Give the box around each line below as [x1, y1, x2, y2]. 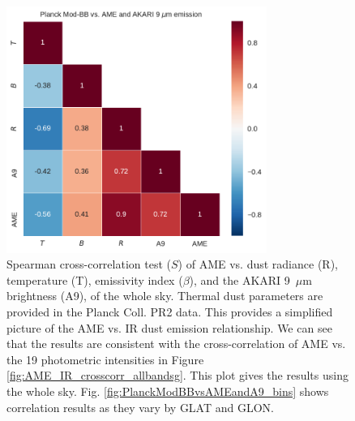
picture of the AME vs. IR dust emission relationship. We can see [6, 319, 332, 336]
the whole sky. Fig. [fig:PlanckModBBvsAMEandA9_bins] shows [6, 383, 329, 400]
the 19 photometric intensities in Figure [6, 350, 204, 367]
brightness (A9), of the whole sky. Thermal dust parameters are [6, 287, 323, 304]
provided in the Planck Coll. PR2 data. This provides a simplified [6, 303, 333, 320]
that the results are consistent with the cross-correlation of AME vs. [6, 335, 346, 352]
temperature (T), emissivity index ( [6, 271, 183, 288]
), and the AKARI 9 [189, 271, 290, 288]
